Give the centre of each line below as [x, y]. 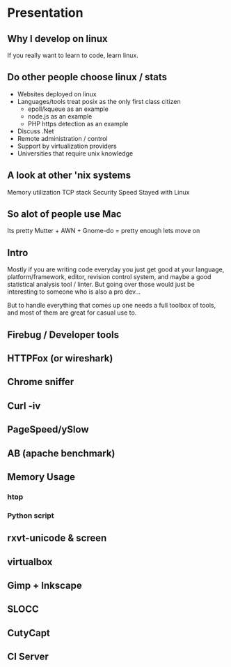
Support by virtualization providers [67, 146]
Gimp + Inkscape [45, 585]
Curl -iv [24, 406]
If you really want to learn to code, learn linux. [73, 55]
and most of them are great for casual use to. [72, 313]
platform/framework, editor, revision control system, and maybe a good [109, 277]
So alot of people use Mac [64, 214]
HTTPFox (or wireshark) [60, 358]
